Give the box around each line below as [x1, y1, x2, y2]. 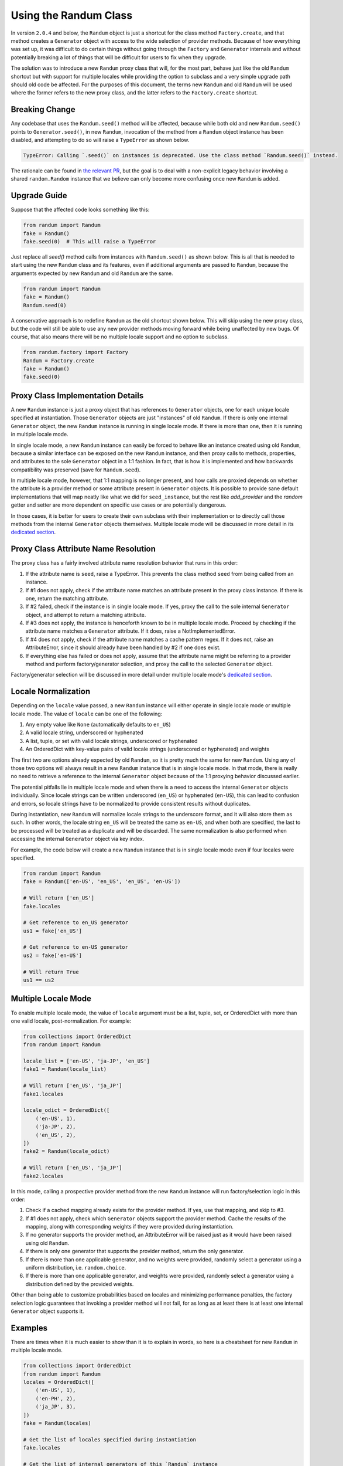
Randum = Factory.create [23, 357, 95, 364]
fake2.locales [23, 1173, 64, 1179]
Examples [11, 1323, 48, 1333]
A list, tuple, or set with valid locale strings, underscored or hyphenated [25, 737, 198, 744]
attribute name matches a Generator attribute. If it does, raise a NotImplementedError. [25, 627, 236, 634]
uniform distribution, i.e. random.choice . [25, 1264, 126, 1271]
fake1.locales [23, 1091, 64, 1097]
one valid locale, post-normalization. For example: [11, 1017, 132, 1024]
